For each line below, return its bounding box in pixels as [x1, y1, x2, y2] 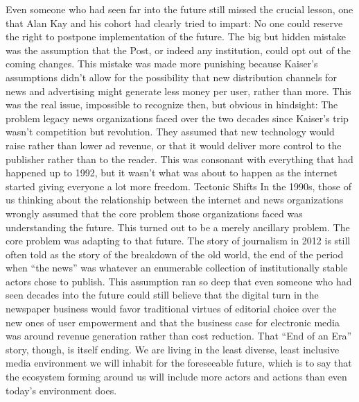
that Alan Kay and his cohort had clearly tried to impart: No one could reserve [6, 15, 343, 30]
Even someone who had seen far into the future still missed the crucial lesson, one [6, 2, 353, 16]
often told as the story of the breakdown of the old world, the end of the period [6, 246, 344, 261]
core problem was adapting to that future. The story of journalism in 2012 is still [6, 233, 351, 248]
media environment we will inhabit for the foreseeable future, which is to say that [6, 355, 352, 370]
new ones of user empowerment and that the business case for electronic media [6, 315, 340, 329]
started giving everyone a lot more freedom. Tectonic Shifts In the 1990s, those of [6, 178, 351, 193]
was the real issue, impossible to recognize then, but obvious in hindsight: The [6, 97, 338, 112]
